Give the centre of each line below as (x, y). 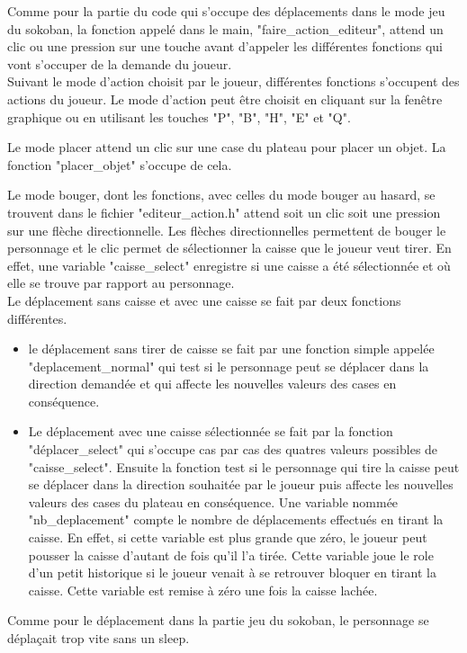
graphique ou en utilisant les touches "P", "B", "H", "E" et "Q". (179, 116)
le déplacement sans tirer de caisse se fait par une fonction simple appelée (231, 349)
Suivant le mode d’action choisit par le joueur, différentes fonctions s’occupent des (233, 81)
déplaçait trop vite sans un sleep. (99, 638)
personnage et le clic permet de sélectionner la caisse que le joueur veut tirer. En (229, 248)
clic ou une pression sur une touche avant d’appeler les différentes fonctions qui (225, 46)
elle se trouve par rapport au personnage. (121, 283)
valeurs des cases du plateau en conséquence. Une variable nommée (213, 501)
